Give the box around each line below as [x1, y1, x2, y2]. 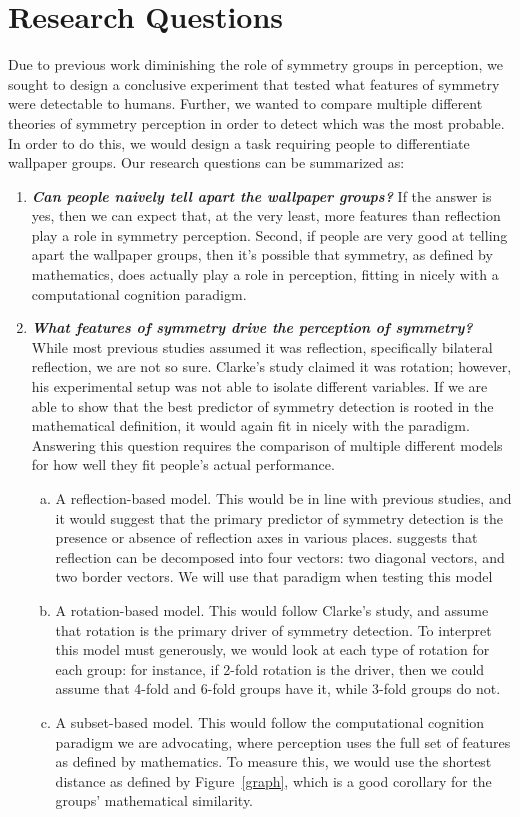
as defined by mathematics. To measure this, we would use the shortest [55, 751, 492, 772]
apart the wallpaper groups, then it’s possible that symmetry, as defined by [31, 244, 493, 265]
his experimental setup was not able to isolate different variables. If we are [31, 376, 488, 397]
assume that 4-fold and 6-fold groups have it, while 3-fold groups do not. [55, 678, 501, 699]
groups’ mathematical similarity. [55, 790, 254, 811]
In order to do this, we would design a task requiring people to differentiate [8, 132, 470, 153]
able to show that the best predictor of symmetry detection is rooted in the [31, 395, 494, 416]
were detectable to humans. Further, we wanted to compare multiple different [8, 93, 483, 114]
